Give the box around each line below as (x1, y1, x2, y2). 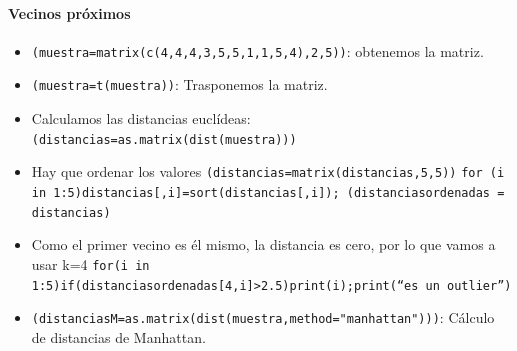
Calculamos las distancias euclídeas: (31, 108, 251, 129)
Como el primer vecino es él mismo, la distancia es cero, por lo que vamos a (31, 234, 496, 255)
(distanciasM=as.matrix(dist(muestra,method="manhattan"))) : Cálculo (31, 307, 495, 328)
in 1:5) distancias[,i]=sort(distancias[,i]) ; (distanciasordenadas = (31, 186, 505, 201)
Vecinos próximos (8, 2, 131, 23)
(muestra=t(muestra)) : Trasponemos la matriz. (31, 74, 328, 95)
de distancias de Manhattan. (31, 326, 206, 347)
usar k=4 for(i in (31, 253, 150, 274)
